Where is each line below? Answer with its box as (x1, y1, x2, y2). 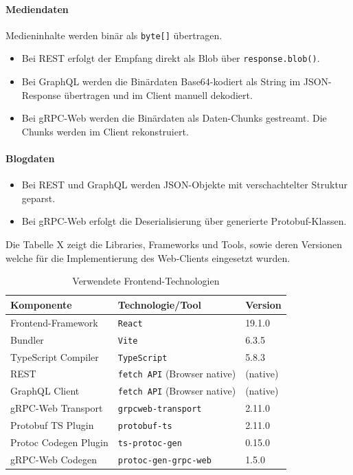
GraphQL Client (10, 384, 80, 398)
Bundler (10, 332, 44, 346)
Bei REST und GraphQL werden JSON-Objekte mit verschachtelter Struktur (21, 177, 348, 192)
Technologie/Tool (117, 297, 202, 311)
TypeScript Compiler (10, 349, 99, 364)
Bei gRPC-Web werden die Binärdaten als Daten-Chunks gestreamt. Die (21, 111, 327, 125)
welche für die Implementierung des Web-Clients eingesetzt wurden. (5, 250, 291, 265)
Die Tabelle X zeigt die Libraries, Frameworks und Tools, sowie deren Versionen (5, 237, 343, 252)
